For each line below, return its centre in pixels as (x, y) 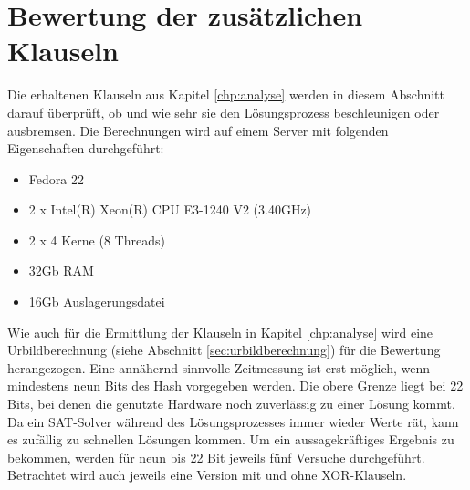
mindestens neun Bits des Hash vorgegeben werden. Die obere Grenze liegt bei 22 (235, 386)
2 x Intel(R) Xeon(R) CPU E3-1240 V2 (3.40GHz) (170, 209)
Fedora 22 (56, 178)
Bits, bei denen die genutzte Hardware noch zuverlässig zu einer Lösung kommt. (231, 404)
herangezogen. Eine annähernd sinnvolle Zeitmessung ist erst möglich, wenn (219, 367)
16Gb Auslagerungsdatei (97, 302)
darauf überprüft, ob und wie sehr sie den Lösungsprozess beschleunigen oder (224, 112)
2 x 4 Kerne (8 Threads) (97, 240)
